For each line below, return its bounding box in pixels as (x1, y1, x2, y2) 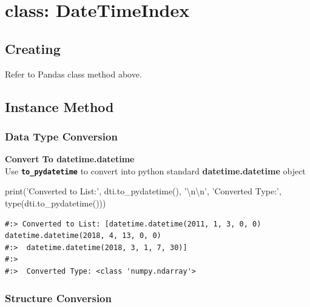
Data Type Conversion (5, 128, 118, 144)
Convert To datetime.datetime (5, 153, 135, 165)
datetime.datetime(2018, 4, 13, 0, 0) (5, 231, 161, 240)
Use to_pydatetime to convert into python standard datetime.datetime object (5, 164, 306, 177)
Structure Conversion (5, 290, 112, 305)
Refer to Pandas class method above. (5, 67, 142, 80)
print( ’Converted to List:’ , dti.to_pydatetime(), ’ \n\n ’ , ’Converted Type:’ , (5, 185, 281, 197)
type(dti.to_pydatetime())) (5, 197, 106, 210)
